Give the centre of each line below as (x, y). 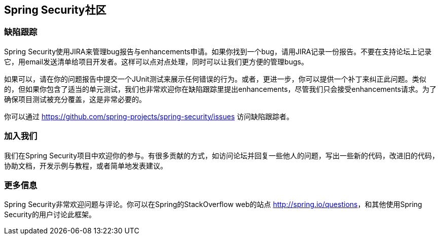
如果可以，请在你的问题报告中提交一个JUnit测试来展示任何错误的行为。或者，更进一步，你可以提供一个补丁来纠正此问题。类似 (215, 79)
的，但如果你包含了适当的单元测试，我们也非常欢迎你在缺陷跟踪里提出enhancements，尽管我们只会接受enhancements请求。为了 (221, 89)
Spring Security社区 (55, 10)
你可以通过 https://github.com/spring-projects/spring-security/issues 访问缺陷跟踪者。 (149, 116)
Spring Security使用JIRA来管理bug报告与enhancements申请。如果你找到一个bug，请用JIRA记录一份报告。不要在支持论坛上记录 (218, 51)
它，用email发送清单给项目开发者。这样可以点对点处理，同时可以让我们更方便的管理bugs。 (156, 61)
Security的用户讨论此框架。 (50, 215)
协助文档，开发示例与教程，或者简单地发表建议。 (86, 165)
